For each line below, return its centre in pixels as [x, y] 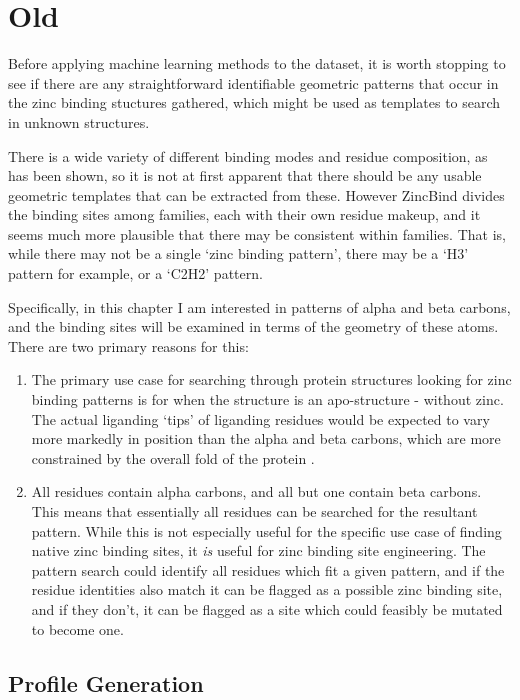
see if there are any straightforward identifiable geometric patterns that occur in [253, 82]
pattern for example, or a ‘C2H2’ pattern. [135, 273]
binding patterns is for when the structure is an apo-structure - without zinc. [267, 399]
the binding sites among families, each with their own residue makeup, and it [244, 214]
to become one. [77, 628]
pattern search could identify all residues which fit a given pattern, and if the [268, 569]
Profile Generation [106, 682]
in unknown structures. [79, 121]
